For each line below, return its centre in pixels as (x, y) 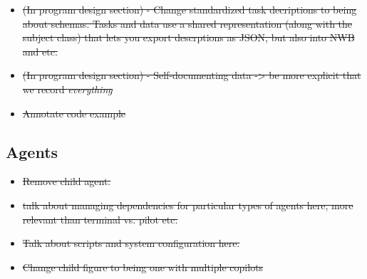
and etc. (40, 51)
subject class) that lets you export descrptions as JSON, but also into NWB (188, 37)
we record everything (67, 89)
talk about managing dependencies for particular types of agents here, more (188, 205)
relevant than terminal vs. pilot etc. (100, 219)
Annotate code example (74, 113)
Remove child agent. (67, 181)
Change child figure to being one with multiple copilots (143, 267)
